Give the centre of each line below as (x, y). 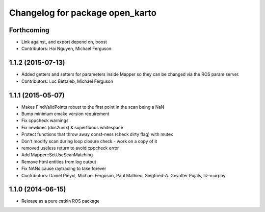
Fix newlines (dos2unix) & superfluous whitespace (72, 127)
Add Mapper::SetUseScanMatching (57, 155)
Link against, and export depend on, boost (64, 42)
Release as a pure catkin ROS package (61, 201)
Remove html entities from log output (59, 162)
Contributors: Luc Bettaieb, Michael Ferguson (67, 81)
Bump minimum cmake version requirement (66, 114)
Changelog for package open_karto (83, 13)
